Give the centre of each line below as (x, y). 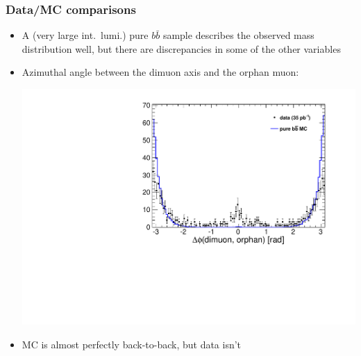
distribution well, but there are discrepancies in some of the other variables (181, 48)
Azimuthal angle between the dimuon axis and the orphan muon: (160, 72)
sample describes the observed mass (238, 35)
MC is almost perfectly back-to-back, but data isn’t (132, 344)
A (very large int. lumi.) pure (85, 35)
